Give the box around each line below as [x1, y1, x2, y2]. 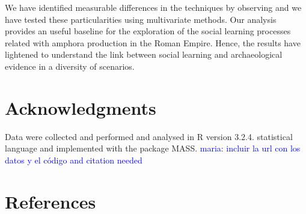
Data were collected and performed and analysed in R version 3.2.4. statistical [5, 130, 293, 142]
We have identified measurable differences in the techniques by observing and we [5, 1, 302, 13]
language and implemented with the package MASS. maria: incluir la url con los [5, 142, 301, 154]
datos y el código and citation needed [5, 153, 142, 166]
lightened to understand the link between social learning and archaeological [5, 48, 283, 61]
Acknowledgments [5, 95, 156, 120]
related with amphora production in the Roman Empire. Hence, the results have [5, 36, 301, 49]
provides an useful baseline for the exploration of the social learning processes [5, 25, 291, 37]
